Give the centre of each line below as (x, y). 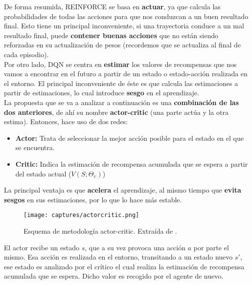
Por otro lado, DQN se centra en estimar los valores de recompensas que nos (120, 64)
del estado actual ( (43, 173)
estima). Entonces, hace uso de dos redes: (66, 121)
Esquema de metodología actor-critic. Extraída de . (100, 230)
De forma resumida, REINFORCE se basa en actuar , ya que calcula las (112, 6)
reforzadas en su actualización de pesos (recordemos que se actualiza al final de (122, 45)
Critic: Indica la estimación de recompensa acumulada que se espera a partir (132, 164)
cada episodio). (26, 54)
